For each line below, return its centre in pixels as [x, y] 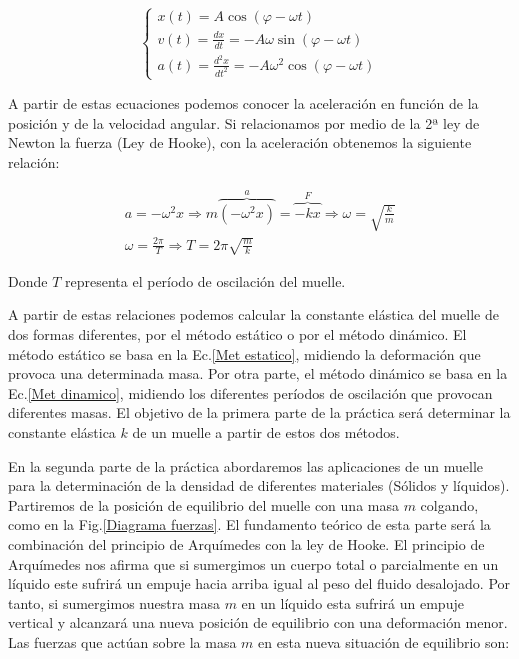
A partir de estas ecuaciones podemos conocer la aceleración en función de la [243, 102]
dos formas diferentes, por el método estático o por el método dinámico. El [237, 333]
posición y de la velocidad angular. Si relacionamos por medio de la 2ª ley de [244, 122]
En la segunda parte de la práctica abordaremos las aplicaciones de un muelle [246, 465]
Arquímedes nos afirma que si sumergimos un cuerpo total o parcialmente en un [253, 563]
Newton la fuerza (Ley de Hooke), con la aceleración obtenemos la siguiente [240, 142]
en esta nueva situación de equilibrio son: [384, 641]
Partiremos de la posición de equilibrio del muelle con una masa [203, 504]
